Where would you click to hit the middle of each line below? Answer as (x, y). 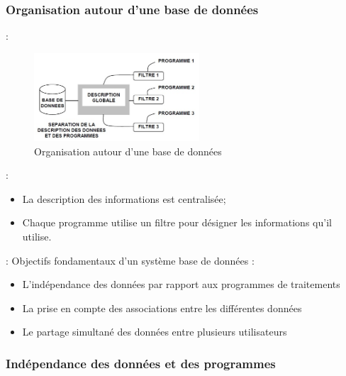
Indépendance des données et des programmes (141, 363)
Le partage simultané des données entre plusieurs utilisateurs (155, 332)
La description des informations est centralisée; (124, 198)
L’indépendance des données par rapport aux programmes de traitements (181, 284)
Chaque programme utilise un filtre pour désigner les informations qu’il (177, 222)
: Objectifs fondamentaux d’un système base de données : (130, 260)
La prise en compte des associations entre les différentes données (162, 308)
